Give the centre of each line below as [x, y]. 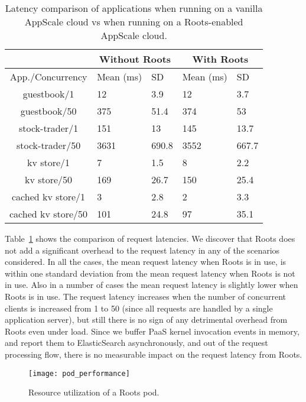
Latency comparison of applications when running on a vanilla [134, 8]
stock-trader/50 [48, 145]
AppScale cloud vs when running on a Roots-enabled [134, 22]
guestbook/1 [48, 94]
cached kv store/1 [49, 197]
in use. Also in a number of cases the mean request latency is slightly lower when [152, 285]
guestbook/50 [48, 111]
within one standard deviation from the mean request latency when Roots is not [150, 273]
